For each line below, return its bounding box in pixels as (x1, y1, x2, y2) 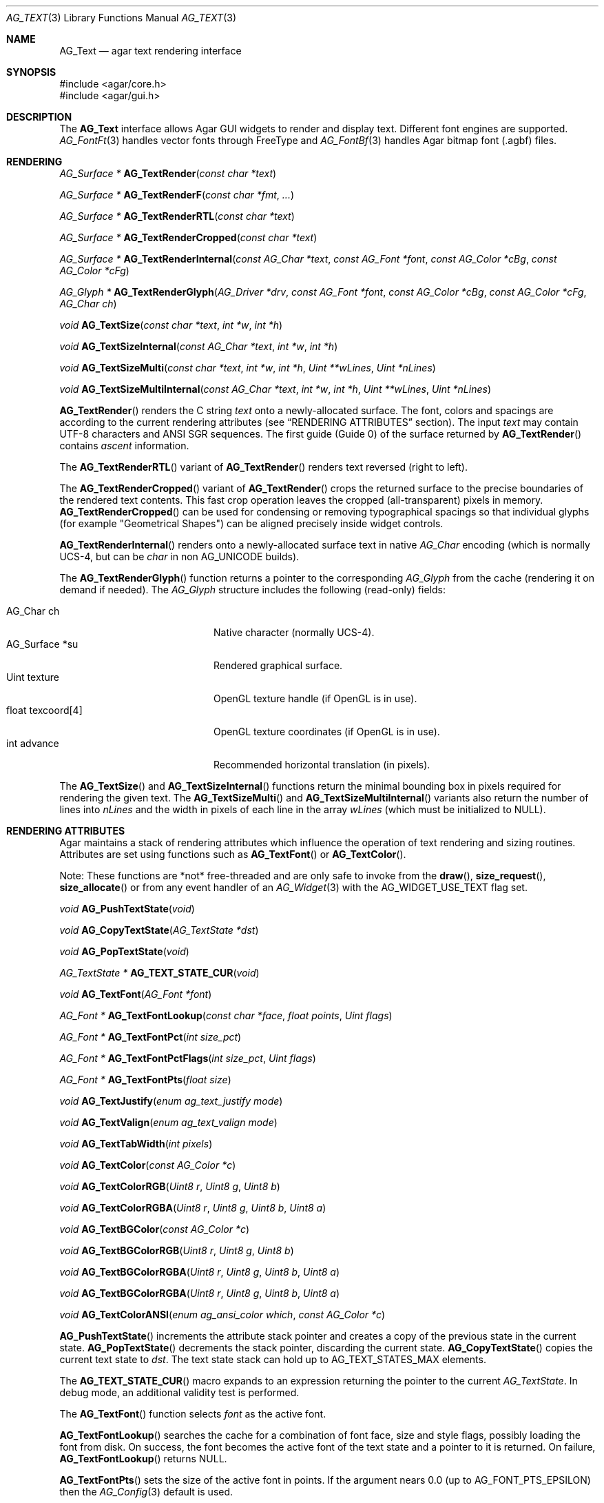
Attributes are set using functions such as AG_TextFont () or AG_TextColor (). (59, 848, 406, 860)
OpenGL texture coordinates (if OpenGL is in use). (214, 726, 440, 737)
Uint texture (6, 671, 59, 683)
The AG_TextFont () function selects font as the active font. (59, 1408, 326, 1420)
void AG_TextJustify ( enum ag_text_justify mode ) (59, 1095, 283, 1107)
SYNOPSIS (6, 66, 56, 78)
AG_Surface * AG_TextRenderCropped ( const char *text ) (59, 232, 317, 243)
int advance (6, 737, 59, 749)
